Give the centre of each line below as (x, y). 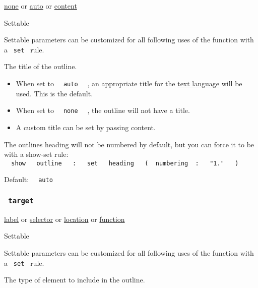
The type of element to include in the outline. (75, 280)
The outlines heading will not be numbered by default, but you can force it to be (129, 144)
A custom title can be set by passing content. (86, 127)
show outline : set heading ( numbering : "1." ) (125, 163)
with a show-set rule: (36, 154)
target (21, 200)
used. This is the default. (54, 93)
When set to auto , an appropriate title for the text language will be (129, 83)
